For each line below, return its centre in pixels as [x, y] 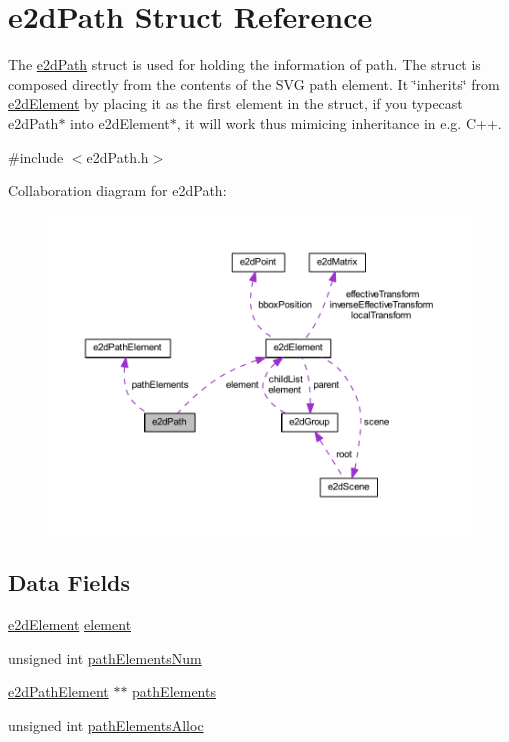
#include [36, 156]
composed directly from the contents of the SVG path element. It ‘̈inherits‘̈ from [254, 83]
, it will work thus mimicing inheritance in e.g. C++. [339, 122]
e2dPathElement [58, 691]
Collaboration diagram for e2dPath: [117, 190]
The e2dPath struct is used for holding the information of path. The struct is [244, 64]
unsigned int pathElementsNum [105, 657]
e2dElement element [70, 624]
